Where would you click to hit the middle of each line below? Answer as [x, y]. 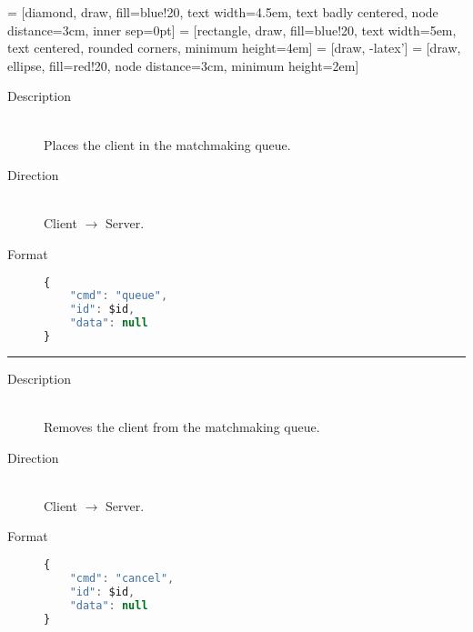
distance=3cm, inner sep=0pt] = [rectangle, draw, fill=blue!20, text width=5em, [232, 30]
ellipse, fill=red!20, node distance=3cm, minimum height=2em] [183, 65]
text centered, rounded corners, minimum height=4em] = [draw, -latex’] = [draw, [234, 48]
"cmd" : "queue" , [119, 296]
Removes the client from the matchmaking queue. [182, 427]
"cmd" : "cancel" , [122, 578]
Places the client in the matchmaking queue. [167, 144]
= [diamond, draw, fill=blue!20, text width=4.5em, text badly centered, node [223, 12]
